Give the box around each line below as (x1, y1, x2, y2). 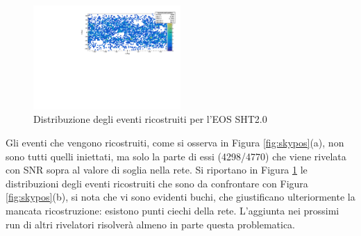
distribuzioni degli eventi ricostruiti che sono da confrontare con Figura (6, 176, 308, 190)
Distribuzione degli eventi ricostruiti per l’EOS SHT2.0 (33, 112, 267, 126)
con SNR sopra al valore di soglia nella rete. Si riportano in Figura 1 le (6, 162, 308, 177)
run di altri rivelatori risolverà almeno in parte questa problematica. (6, 217, 296, 231)
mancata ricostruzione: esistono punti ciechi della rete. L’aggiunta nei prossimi (6, 203, 339, 217)
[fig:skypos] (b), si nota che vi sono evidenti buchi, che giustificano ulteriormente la (6, 189, 355, 204)
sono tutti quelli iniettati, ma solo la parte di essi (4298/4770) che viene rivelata (6, 149, 346, 163)
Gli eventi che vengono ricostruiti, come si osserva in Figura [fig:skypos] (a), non (6, 135, 344, 150)
